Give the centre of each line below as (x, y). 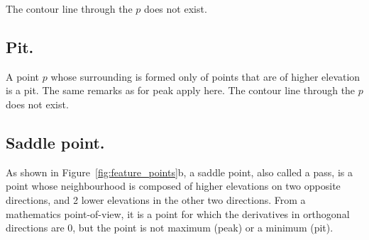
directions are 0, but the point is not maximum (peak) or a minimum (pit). (170, 228)
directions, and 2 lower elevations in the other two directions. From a (156, 199)
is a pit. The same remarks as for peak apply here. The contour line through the (181, 90)
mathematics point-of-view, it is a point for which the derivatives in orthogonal (178, 213)
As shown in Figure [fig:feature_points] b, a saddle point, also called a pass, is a (179, 172)
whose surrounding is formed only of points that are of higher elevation (205, 76)
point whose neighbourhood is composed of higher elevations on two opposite (173, 186)
